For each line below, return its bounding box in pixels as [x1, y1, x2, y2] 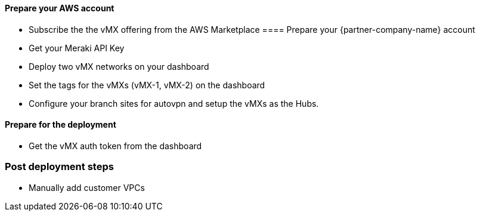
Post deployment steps [5, 161, 114, 173]
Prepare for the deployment [5, 119, 116, 130]
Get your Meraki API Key [29, 42, 125, 53]
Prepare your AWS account [5, 3, 114, 13]
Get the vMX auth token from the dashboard [29, 140, 202, 151]
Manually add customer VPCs [29, 182, 145, 193]
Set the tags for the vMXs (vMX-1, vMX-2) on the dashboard [29, 79, 265, 90]
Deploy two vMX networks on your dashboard [29, 61, 209, 72]
